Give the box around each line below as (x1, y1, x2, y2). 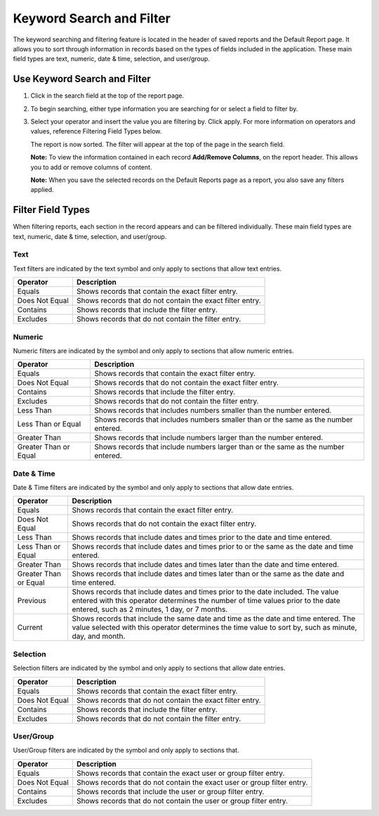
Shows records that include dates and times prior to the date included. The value (72, 587, 340, 597)
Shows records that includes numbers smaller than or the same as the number (94, 415, 354, 425)
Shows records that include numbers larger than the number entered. (94, 433, 324, 443)
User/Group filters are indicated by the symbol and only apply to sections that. (13, 746, 239, 755)
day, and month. (72, 631, 126, 641)
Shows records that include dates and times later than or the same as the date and (72, 569, 345, 579)
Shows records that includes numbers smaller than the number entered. (94, 406, 332, 415)
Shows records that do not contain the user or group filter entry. (76, 796, 288, 805)
